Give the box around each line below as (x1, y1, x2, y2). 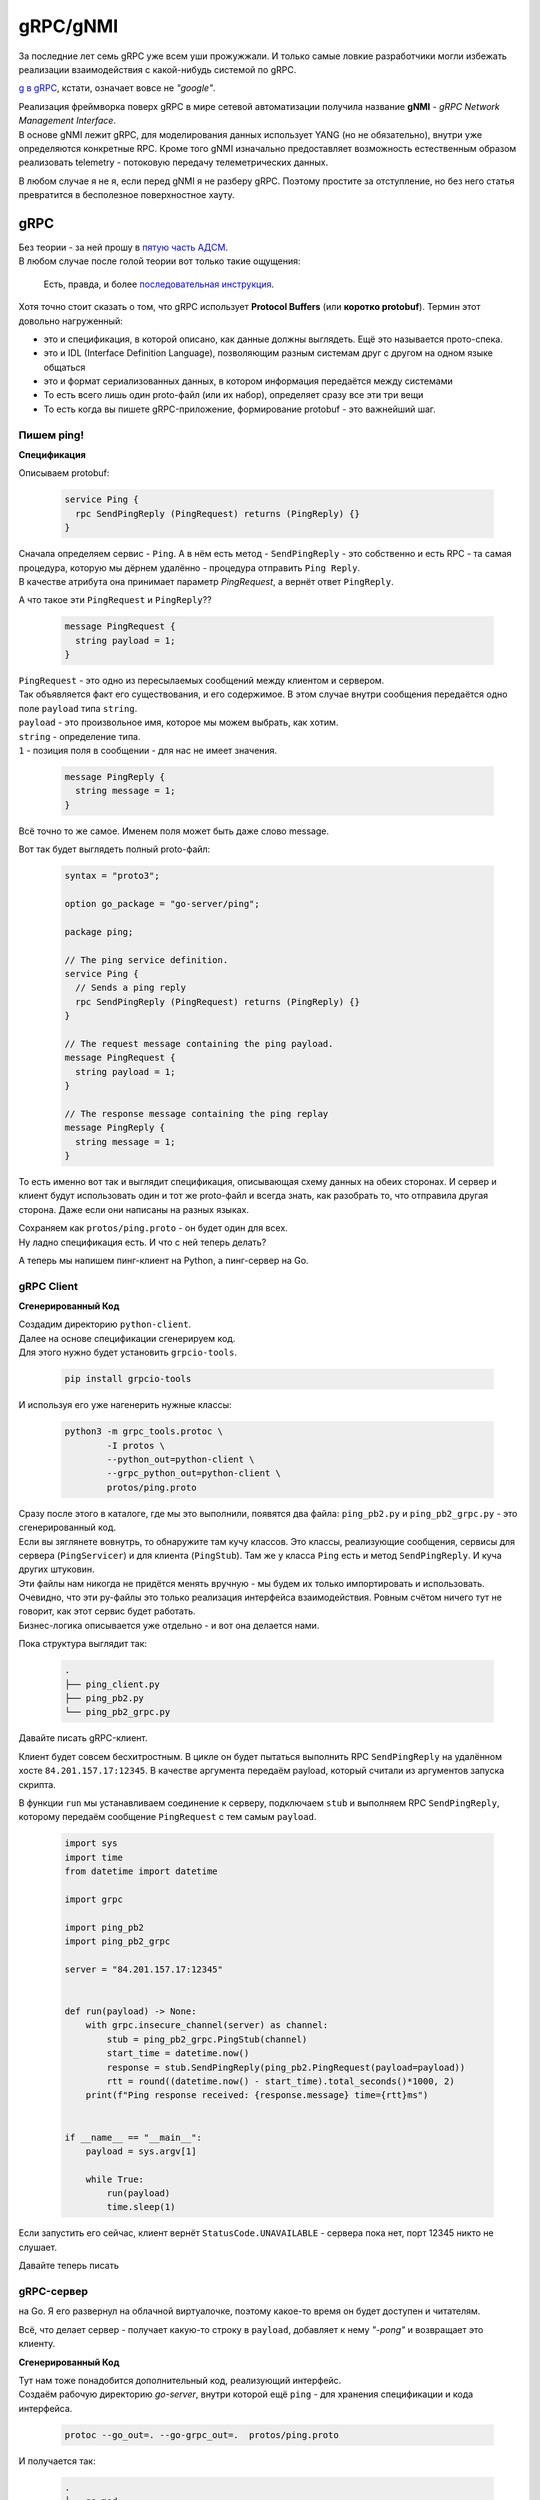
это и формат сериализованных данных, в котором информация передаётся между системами (43, 375, 454, 387)
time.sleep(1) (106, 2201, 176, 2213)
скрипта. (18, 1778, 57, 1790)
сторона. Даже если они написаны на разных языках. (18, 1203, 250, 1215)
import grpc (64, 1893, 124, 1905)
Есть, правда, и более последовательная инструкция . (43, 278, 275, 290)
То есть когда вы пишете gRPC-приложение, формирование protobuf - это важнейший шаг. (43, 403, 437, 415)
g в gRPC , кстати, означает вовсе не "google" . (18, 82, 216, 94)
